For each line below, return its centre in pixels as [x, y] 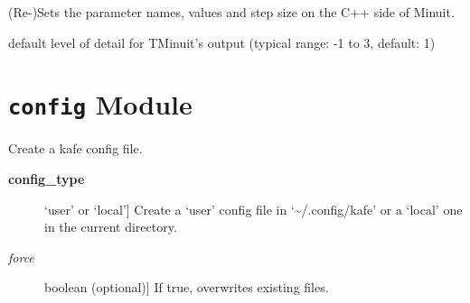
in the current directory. [111, 227]
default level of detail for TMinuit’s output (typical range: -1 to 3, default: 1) [222, 42]
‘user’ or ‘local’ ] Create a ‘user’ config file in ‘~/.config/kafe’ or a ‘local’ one [254, 209]
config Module [100, 104]
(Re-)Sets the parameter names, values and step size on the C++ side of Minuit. [231, 12]
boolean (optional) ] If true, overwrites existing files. [187, 287]
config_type [47, 179]
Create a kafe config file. [75, 148]
